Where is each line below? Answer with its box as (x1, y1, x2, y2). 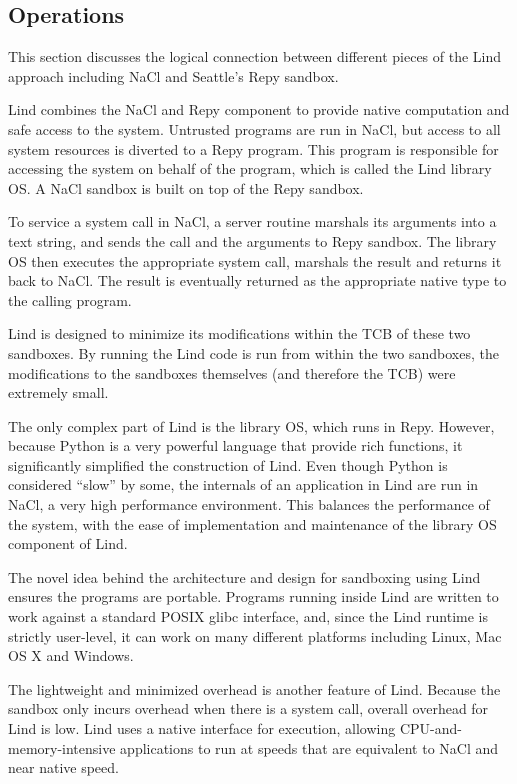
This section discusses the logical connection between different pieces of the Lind (8, 46, 502, 67)
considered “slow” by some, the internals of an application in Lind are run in (8, 474, 479, 495)
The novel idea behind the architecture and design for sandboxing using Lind (8, 566, 481, 587)
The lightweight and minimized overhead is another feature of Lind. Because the (8, 678, 501, 699)
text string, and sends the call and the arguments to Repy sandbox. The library (8, 230, 497, 251)
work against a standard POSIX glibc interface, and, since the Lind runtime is (8, 606, 488, 627)
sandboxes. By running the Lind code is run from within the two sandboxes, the (8, 342, 499, 363)
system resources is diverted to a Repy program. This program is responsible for (8, 138, 499, 159)
